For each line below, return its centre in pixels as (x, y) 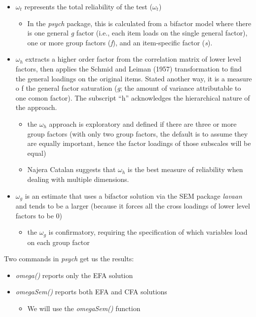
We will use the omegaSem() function (84, 308)
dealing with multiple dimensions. (78, 179)
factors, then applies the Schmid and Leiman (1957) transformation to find (129, 68)
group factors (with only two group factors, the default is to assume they (138, 133)
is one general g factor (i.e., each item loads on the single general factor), (137, 33)
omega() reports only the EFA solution (74, 275)
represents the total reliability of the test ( (88, 6)
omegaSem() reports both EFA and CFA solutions (91, 292)
